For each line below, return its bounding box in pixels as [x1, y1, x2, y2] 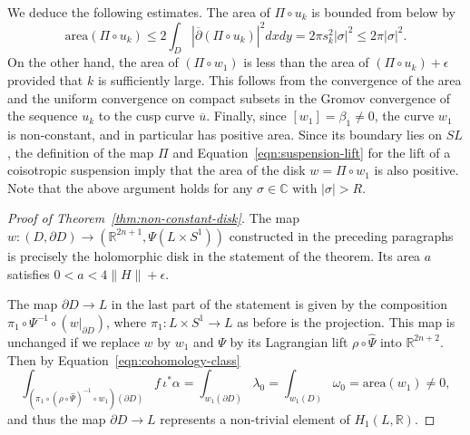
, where [105, 312, 147, 331]
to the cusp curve [98, 106, 195, 125]
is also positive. [374, 160, 459, 179]
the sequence [7, 106, 78, 125]
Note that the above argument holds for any [7, 178, 253, 197]
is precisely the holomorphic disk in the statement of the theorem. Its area [7, 246, 421, 265]
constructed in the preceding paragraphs [229, 226, 454, 245]
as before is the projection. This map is [237, 312, 455, 331]
